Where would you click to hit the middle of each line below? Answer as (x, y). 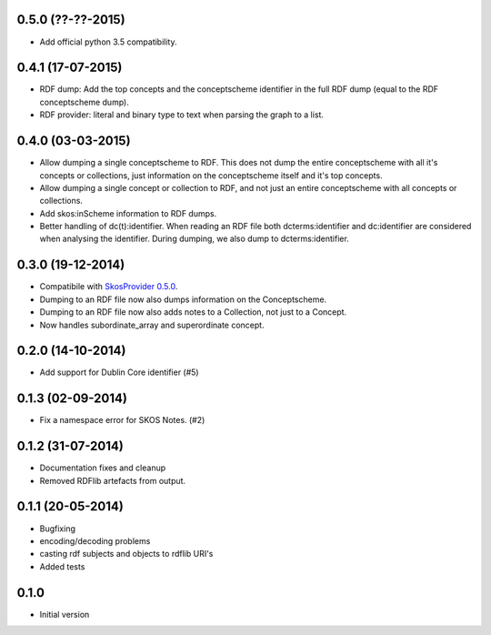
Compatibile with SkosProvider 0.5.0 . (109, 287)
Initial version (65, 614)
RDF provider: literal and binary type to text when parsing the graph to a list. (182, 115)
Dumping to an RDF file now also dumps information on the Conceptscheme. (183, 299)
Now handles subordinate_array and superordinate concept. (152, 325)
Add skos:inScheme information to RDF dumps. (128, 213)
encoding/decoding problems (95, 540)
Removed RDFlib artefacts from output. (113, 480)
